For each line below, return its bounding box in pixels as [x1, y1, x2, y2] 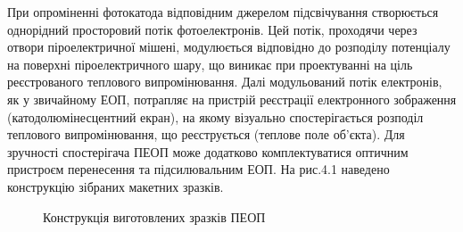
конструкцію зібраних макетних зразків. [7, 177, 224, 195]
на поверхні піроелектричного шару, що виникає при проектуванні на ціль [7, 54, 413, 73]
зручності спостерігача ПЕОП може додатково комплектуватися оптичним [7, 142, 409, 161]
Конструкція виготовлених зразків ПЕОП [43, 207, 266, 226]
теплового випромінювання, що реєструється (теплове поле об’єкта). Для [7, 125, 405, 144]
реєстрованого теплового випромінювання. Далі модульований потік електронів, [7, 72, 442, 91]
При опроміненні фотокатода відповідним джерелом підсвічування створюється [7, 3, 439, 21]
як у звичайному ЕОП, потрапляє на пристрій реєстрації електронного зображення [7, 89, 457, 108]
